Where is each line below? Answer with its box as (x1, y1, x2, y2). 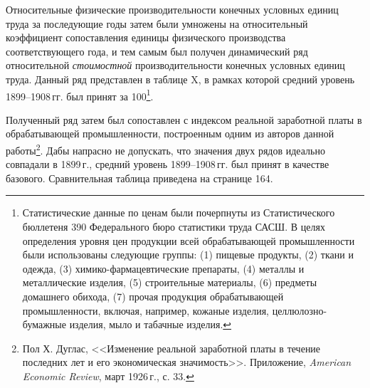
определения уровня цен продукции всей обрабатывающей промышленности (22, 233, 355, 248)
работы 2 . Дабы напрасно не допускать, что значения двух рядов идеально (6, 141, 325, 157)
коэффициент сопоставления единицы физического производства (6, 30, 286, 45)
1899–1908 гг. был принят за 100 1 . (6, 86, 154, 103)
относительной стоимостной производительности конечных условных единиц (6, 58, 345, 73)
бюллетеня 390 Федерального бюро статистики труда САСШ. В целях (22, 219, 325, 234)
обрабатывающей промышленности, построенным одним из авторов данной (6, 126, 334, 141)
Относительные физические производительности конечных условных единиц (6, 2, 339, 16)
